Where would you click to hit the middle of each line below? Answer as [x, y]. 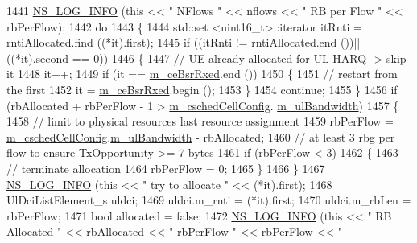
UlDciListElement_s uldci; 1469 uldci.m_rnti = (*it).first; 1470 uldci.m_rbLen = [209, 200]
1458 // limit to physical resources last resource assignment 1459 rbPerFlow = [200, 121]
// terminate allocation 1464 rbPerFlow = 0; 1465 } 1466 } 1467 [166, 168]
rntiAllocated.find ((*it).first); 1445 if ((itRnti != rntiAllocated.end [172, 42]
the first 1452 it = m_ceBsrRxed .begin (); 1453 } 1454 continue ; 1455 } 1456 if [202, 89]
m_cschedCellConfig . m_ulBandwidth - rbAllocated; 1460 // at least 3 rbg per [201, 136]
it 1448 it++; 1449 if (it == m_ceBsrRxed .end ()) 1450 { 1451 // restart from [202, 74]
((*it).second [38, 58]
